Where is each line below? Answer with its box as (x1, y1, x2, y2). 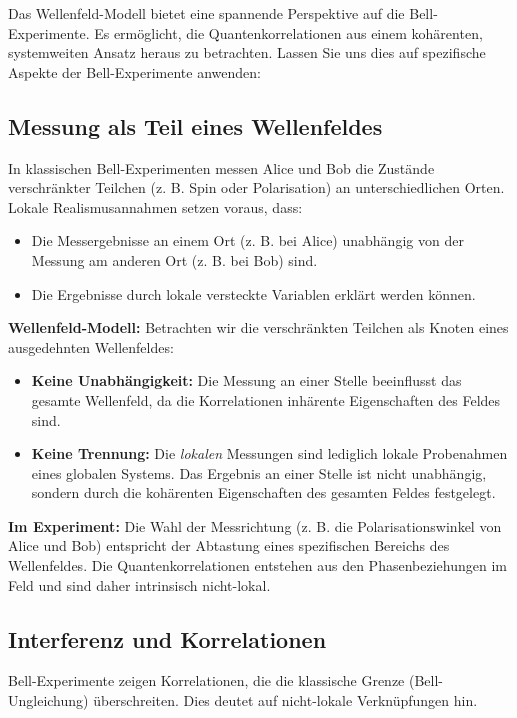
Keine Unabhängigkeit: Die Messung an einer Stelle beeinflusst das (31, 370, 462, 391)
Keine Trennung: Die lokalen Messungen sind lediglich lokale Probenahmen (31, 443, 508, 464)
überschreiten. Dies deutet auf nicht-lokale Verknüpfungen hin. (93, 690, 478, 711)
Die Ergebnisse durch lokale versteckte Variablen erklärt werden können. (31, 283, 476, 304)
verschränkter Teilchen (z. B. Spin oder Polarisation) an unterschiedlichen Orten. (8, 177, 505, 198)
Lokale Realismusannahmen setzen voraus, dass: (8, 196, 303, 217)
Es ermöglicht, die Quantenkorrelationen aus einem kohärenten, (94, 22, 483, 43)
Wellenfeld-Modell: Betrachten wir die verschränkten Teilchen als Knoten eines (8, 317, 509, 338)
